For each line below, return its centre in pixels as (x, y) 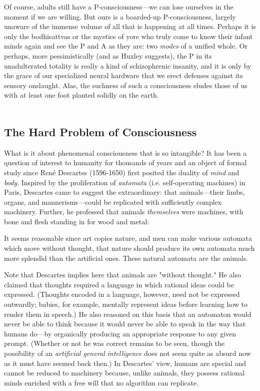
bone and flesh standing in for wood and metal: (76, 221)
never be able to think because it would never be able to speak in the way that (125, 324)
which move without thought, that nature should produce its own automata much (129, 248)
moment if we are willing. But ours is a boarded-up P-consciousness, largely (120, 16)
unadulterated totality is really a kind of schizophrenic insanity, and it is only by (128, 65)
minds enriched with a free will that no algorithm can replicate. (101, 382)
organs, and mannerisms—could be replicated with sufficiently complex (113, 202)
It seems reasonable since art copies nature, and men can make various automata (128, 238)
